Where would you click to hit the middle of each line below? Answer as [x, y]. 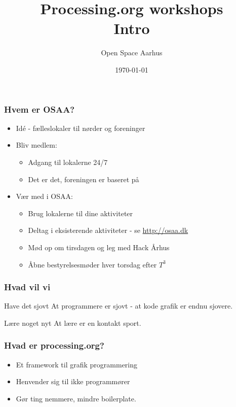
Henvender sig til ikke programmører [73, 381]
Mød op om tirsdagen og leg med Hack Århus [99, 247]
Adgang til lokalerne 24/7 [68, 162]
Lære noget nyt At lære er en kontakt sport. [73, 323]
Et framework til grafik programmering [77, 364]
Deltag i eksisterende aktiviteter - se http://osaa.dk [108, 230]
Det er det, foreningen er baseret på [84, 179]
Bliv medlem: [36, 145]
